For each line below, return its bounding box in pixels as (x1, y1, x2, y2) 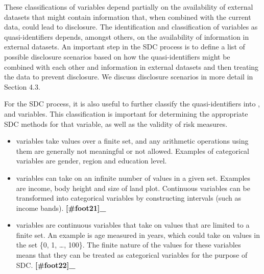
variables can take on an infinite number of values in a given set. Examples (16, 172, 251, 183)
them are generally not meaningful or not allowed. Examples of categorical (16, 145, 249, 156)
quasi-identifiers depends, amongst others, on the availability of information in (4, 31, 249, 42)
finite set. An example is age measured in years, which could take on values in (16, 229, 260, 240)
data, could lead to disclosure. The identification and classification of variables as (4, 21, 258, 32)
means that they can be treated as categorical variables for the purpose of (16, 250, 248, 260)
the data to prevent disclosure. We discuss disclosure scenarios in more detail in (4, 71, 253, 82)
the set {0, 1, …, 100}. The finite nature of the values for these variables (16, 239, 241, 250)
